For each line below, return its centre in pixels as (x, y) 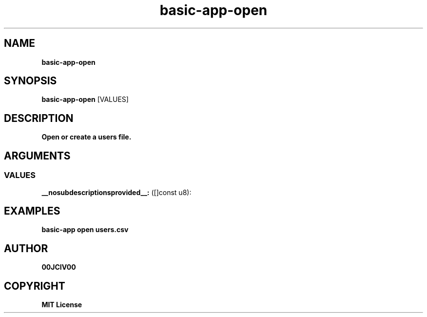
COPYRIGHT (35, 286)
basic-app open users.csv (85, 230)
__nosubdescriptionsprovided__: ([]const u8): (116, 192)
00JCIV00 (59, 267)
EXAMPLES (32, 211)
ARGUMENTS (37, 156)
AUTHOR (26, 248)
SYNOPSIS (30, 81)
